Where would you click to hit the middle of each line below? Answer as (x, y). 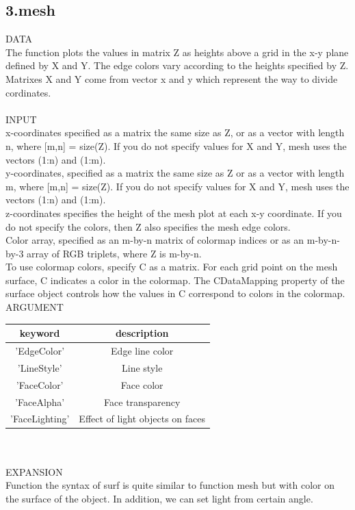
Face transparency (142, 401)
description (142, 333)
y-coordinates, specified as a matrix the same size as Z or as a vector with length (175, 173)
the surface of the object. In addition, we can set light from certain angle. (159, 498)
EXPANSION (34, 471)
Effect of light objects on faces (142, 419)
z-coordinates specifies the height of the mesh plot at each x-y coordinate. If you (174, 213)
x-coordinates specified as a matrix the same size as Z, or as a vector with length (175, 132)
